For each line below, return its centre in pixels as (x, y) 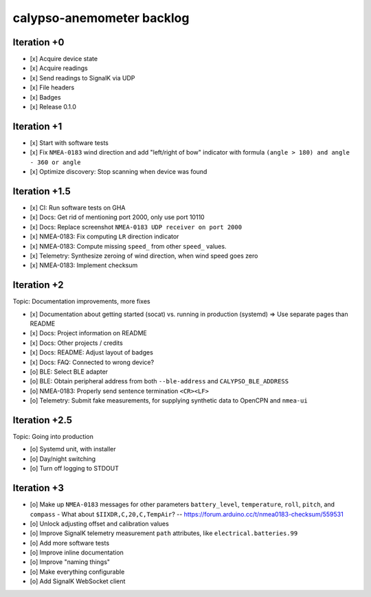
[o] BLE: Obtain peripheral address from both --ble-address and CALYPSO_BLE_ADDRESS (159, 381)
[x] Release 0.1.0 (53, 107)
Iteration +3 (38, 488)
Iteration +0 (38, 42)
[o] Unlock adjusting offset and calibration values (100, 523)
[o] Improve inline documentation (77, 552)
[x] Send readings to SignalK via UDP (82, 78)
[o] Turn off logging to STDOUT (75, 469)
